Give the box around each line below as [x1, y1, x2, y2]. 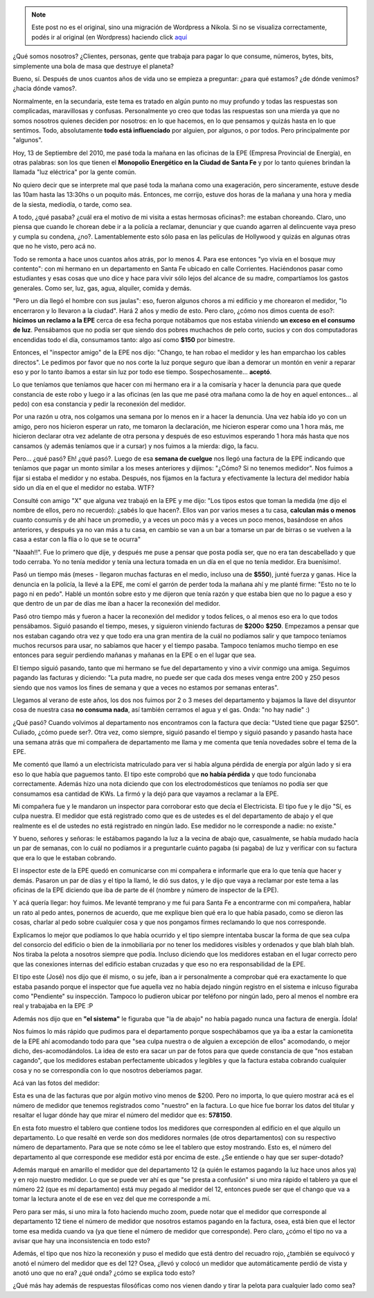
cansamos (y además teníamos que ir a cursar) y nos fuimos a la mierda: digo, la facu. [12, 441, 259, 450]
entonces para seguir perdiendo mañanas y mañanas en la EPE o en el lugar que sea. [12, 651, 256, 659]
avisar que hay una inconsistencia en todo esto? [12, 1236, 150, 1245]
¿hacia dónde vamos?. [12, 84, 78, 93]
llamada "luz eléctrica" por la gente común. [12, 168, 136, 176]
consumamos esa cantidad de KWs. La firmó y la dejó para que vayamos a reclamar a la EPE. [12, 789, 279, 798]
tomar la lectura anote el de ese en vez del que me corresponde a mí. [12, 1195, 211, 1203]
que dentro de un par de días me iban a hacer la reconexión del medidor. [12, 599, 221, 608]
